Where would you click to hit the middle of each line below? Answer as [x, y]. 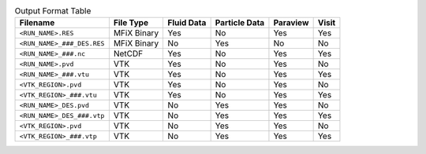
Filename [37, 23]
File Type [131, 23]
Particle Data [240, 23]
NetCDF [128, 53]
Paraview [291, 23]
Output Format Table [53, 11]
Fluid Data [187, 23]
